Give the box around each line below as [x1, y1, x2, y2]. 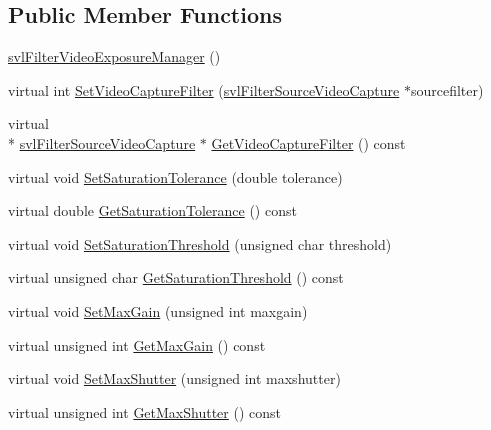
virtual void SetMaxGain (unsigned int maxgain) [8, 300, 308, 321]
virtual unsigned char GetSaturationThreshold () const [8, 267, 344, 288]
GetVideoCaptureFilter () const [211, 132, 406, 153]
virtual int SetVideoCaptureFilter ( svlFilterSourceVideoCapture [8, 79, 400, 100]
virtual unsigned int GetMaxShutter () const [8, 401, 282, 422]
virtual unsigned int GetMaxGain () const [8, 334, 266, 355]
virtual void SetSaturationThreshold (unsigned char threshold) [8, 233, 392, 254]
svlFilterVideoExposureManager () [8, 46, 221, 67]
